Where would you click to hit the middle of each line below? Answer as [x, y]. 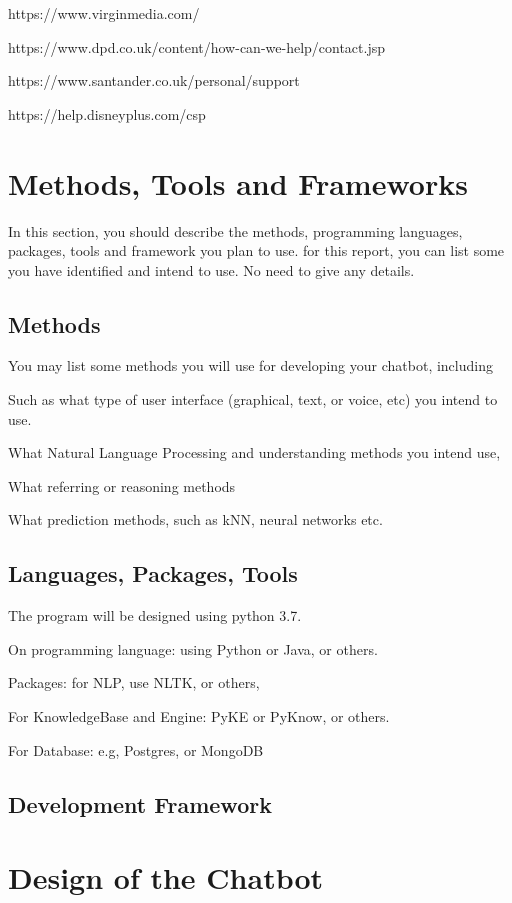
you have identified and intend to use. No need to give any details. [211, 269]
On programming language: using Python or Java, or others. [193, 648]
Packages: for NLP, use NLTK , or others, [134, 682]
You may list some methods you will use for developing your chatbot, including [250, 365]
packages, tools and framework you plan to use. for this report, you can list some [256, 250]
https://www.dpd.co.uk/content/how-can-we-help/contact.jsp [197, 46]
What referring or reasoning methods [122, 485]
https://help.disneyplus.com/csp [107, 113]
